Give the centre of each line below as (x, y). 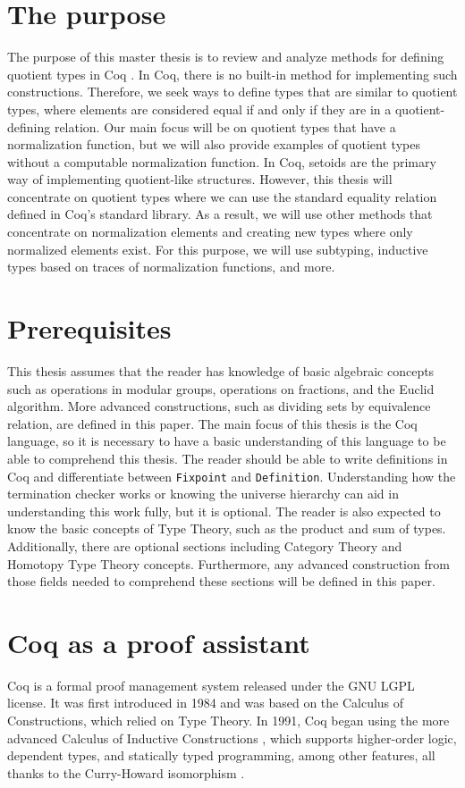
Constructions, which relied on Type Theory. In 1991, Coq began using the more (228, 721)
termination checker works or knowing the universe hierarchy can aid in (203, 494)
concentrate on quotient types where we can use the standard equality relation (222, 196)
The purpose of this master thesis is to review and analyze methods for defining (226, 57)
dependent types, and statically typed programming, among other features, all (221, 755)
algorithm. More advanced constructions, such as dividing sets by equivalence (219, 406)
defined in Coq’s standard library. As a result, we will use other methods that (220, 214)
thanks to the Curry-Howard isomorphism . (126, 772)
